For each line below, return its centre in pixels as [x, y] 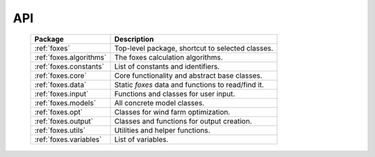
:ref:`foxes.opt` [59, 112]
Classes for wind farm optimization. [172, 112]
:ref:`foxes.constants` [69, 66]
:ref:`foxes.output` [64, 121]
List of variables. [141, 139]
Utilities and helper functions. [162, 130]
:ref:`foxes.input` [61, 94]
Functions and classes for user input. [175, 94]
